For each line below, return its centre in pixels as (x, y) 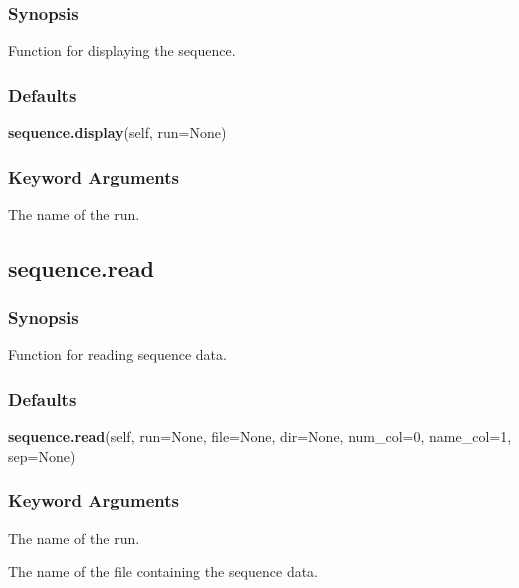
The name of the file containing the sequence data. (163, 571)
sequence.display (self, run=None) (117, 132)
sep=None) (42, 455)
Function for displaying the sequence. (122, 50)
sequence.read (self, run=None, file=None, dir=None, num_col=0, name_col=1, (260, 436)
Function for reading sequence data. (117, 354)
